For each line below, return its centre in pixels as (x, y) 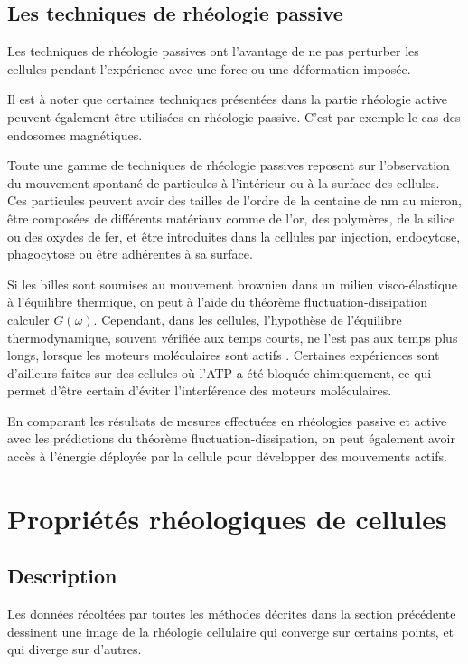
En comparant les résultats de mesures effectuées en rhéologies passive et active (227, 420)
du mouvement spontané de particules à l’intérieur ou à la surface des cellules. (224, 182)
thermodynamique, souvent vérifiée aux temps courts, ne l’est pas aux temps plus (233, 337)
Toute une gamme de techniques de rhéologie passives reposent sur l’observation (229, 165)
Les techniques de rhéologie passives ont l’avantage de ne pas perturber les (213, 51)
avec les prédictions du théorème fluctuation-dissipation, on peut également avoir (231, 438)
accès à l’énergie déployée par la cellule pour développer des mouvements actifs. (227, 456)
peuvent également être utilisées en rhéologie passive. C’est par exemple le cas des (234, 116)
